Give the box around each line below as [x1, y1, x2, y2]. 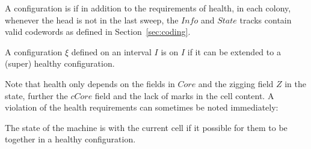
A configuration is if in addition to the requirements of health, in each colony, [5, 2, 291, 14]
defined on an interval [71, 45, 152, 58]
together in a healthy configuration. [5, 133, 136, 145]
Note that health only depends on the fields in [5, 77, 175, 90]
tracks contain [239, 13, 292, 26]
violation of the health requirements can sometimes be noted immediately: [5, 101, 279, 114]
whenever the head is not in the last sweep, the [5, 13, 179, 26]
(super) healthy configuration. [5, 57, 115, 70]
